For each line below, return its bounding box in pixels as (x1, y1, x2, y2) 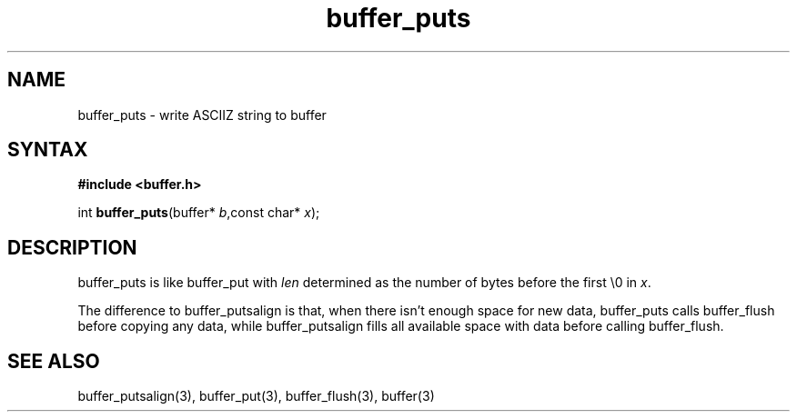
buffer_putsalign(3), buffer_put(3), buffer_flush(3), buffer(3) (77, 388, 435, 404)
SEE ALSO (7, 349, 100, 373)
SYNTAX (7, 138, 88, 162)
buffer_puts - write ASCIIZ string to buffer (77, 106, 327, 123)
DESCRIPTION (7, 235, 137, 259)
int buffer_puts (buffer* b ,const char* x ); (77, 205, 320, 221)
